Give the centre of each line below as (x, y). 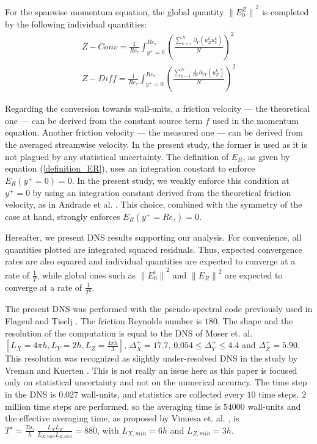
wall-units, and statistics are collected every (162, 394)
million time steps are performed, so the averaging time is (113, 406)
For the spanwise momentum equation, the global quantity (115, 12)
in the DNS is (31, 394)
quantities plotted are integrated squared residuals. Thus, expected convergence (154, 249)
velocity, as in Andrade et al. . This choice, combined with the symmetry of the (154, 204)
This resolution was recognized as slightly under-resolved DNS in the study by (151, 358)
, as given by (266, 156)
